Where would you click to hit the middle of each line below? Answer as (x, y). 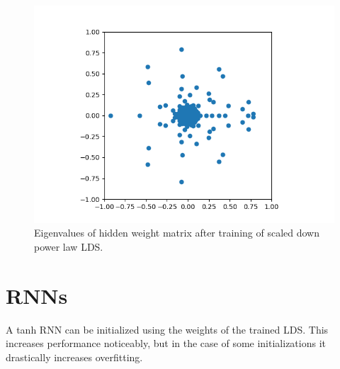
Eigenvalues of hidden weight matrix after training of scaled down (177, 233)
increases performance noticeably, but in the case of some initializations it (166, 343)
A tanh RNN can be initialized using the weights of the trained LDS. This (167, 329)
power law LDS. (69, 246)
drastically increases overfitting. (74, 357)
